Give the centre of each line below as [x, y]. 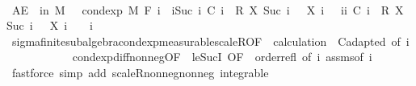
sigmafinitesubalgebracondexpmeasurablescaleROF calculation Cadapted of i [210, 41]
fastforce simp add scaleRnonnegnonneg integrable [140, 72]
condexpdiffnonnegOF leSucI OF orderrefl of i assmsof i [222, 57]
